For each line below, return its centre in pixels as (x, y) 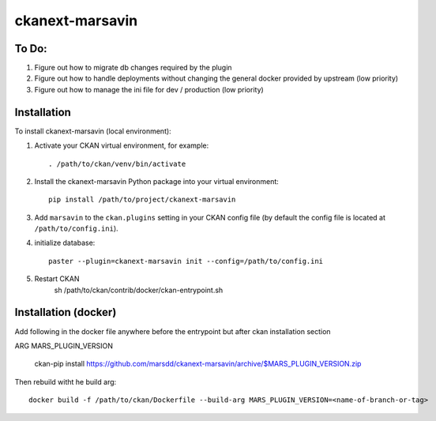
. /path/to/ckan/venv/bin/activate (117, 164)
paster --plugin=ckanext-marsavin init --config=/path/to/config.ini (186, 261)
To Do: (31, 49)
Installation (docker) (66, 312)
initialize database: (65, 243)
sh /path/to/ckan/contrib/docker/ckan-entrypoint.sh (139, 290)
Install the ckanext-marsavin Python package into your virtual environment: (157, 181)
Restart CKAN (57, 279)
